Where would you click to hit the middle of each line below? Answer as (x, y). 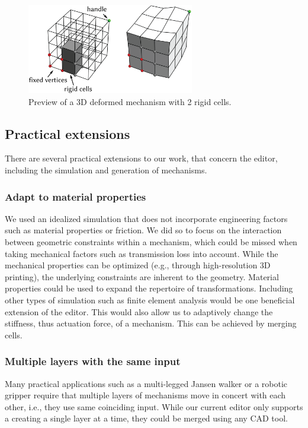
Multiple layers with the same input (93, 361)
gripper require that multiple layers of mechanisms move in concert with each (145, 395)
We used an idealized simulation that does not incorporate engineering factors (146, 218)
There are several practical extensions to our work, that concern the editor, (141, 158)
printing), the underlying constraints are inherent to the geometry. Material (142, 276)
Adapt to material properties (76, 196)
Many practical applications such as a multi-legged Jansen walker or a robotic (146, 383)
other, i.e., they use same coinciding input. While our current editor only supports (154, 406)
